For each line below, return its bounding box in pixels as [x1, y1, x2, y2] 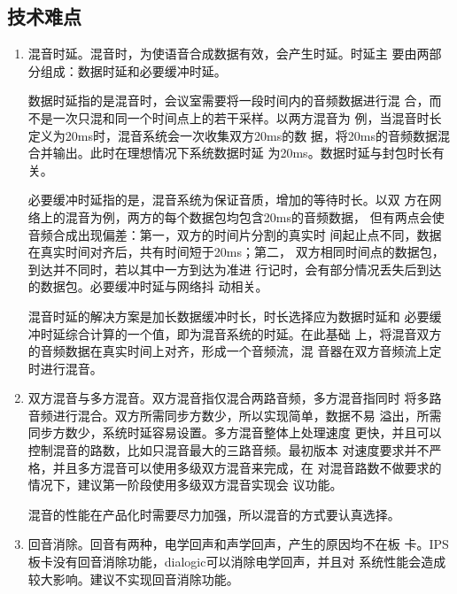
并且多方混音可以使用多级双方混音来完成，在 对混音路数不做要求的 [52, 458, 442, 476]
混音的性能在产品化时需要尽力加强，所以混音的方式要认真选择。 [27, 505, 400, 523]
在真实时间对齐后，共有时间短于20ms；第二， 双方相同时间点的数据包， [27, 243, 445, 261]
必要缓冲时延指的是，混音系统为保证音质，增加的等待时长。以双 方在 [27, 190, 430, 209]
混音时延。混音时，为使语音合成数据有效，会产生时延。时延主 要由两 [27, 44, 430, 63]
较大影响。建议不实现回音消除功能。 [27, 569, 239, 588]
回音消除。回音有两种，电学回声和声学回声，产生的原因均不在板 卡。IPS [27, 535, 449, 553]
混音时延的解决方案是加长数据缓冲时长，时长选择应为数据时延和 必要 [27, 306, 430, 325]
